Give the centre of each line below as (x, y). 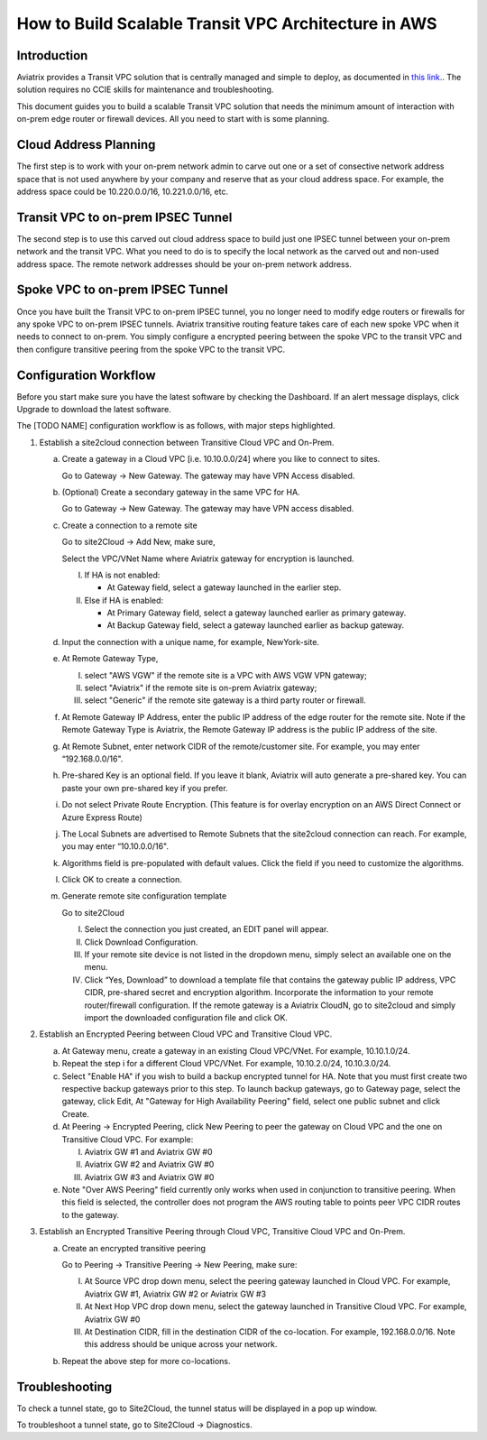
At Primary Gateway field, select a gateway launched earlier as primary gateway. (257, 613)
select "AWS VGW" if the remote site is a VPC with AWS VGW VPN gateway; (225, 675)
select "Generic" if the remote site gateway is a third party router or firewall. (225, 700)
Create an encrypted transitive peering (134, 1248)
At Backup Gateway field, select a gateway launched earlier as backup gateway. (256, 625)
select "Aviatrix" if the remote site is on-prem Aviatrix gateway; (201, 688)
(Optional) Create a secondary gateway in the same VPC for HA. (181, 492)
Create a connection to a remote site (129, 525)
